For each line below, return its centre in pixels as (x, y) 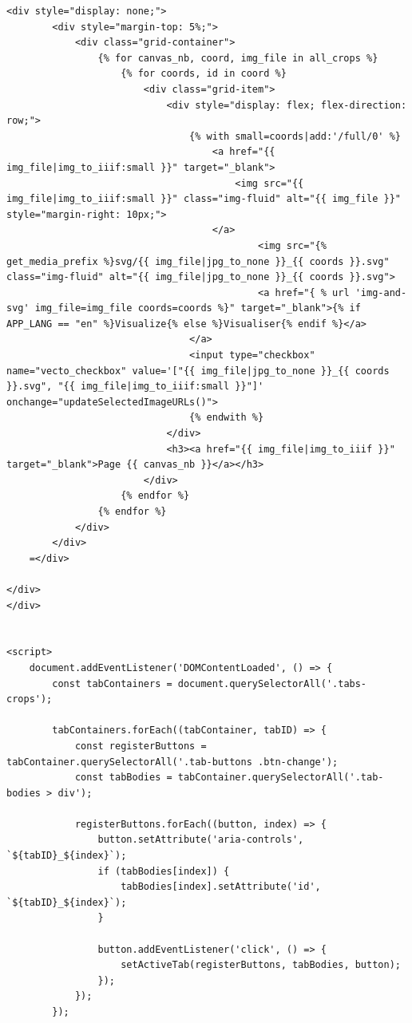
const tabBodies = (123, 778)
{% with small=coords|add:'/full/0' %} (295, 136)
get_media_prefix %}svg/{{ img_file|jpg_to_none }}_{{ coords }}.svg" (198, 261)
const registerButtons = (141, 746)
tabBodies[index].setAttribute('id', (221, 887)
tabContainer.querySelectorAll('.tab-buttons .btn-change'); (172, 762)
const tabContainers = (112, 683)
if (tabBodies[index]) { (164, 871)
